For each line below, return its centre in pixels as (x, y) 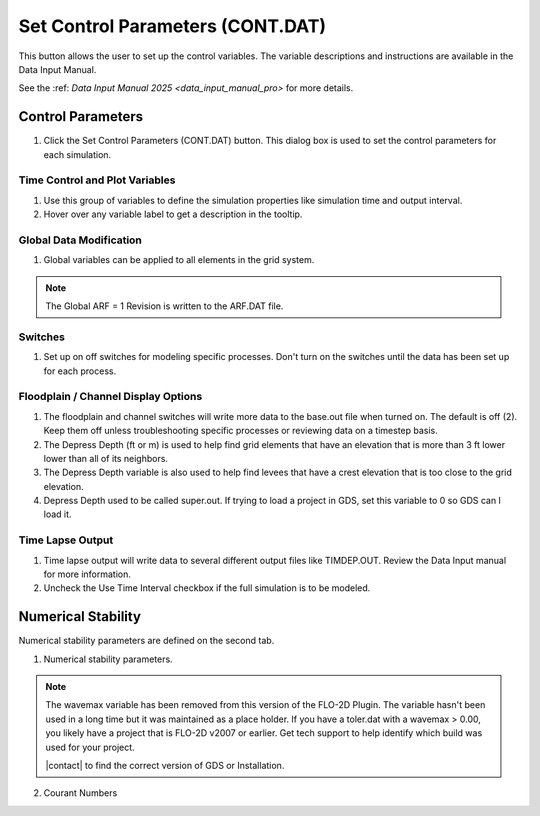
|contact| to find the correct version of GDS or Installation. (165, 766)
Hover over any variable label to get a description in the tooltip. (173, 214)
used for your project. (90, 747)
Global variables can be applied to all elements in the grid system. (179, 260)
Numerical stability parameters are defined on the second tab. (146, 641)
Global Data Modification (80, 240)
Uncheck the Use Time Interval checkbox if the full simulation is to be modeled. (207, 588)
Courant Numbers (80, 793)
